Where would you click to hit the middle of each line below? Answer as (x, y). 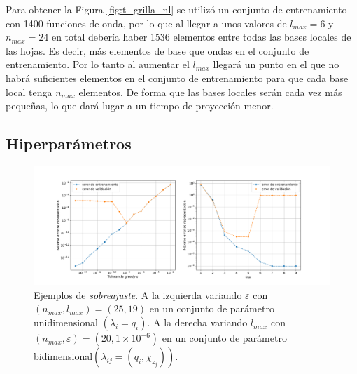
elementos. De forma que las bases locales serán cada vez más (210, 92)
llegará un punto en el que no (276, 64)
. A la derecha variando (197, 322)
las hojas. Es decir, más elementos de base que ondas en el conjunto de (157, 50)
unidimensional (66, 322)
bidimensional (63, 356)
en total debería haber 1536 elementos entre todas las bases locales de (201, 37)
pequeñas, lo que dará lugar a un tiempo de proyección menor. (140, 106)
